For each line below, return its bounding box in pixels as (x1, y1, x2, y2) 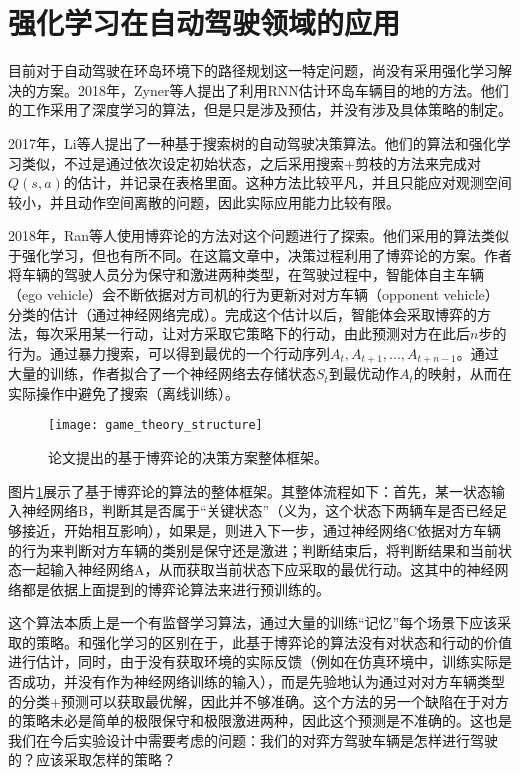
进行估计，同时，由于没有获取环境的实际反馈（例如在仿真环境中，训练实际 (8, 651, 498, 672)
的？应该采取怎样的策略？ (8, 749, 176, 770)
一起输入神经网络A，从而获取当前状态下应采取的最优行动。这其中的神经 (21, 559, 495, 580)
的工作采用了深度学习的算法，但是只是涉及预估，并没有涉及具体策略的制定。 (8, 99, 512, 120)
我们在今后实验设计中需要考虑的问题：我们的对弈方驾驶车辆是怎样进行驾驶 (8, 729, 498, 750)
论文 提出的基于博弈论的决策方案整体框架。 (48, 447, 328, 468)
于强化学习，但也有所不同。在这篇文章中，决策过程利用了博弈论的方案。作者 (8, 244, 512, 265)
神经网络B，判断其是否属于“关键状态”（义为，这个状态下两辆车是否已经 (21, 500, 494, 521)
